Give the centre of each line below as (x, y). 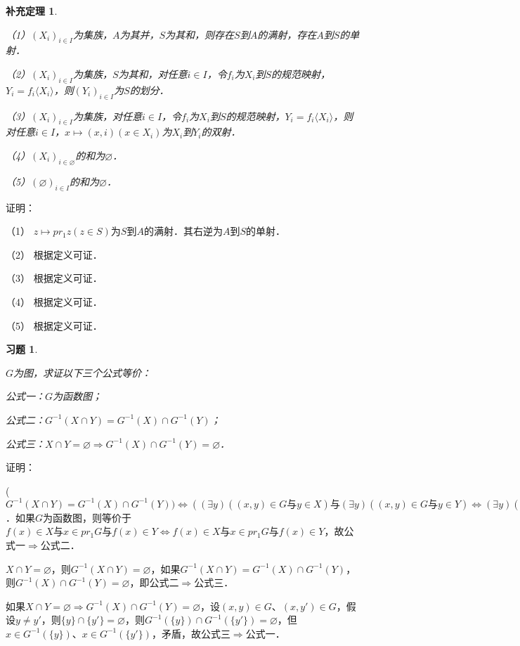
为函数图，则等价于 (87, 517)
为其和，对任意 (153, 73)
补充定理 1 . (32, 11)
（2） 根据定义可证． (54, 254)
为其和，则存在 (200, 34)
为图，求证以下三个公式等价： (83, 372)
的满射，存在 (287, 34)
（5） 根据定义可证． (54, 325)
